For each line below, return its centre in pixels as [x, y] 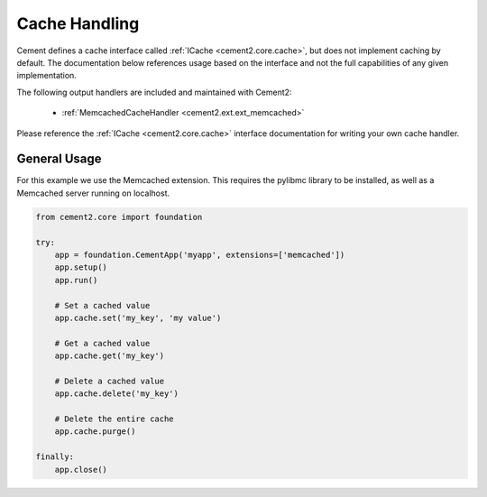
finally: [55, 457]
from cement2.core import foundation [119, 217]
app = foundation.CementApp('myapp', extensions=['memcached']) [200, 254]
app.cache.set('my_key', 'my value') [138, 318]
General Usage [60, 159]
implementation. [46, 76]
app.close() [81, 469]
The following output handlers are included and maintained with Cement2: [154, 92]
